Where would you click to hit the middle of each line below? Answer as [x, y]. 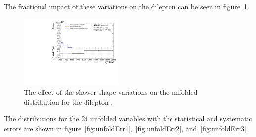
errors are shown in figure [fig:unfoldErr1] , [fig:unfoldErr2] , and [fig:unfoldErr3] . [126, 128]
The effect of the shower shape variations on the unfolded [111, 92]
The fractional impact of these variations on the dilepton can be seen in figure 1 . [127, 6]
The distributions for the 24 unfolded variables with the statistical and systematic [128, 118]
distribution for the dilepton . [68, 102]
